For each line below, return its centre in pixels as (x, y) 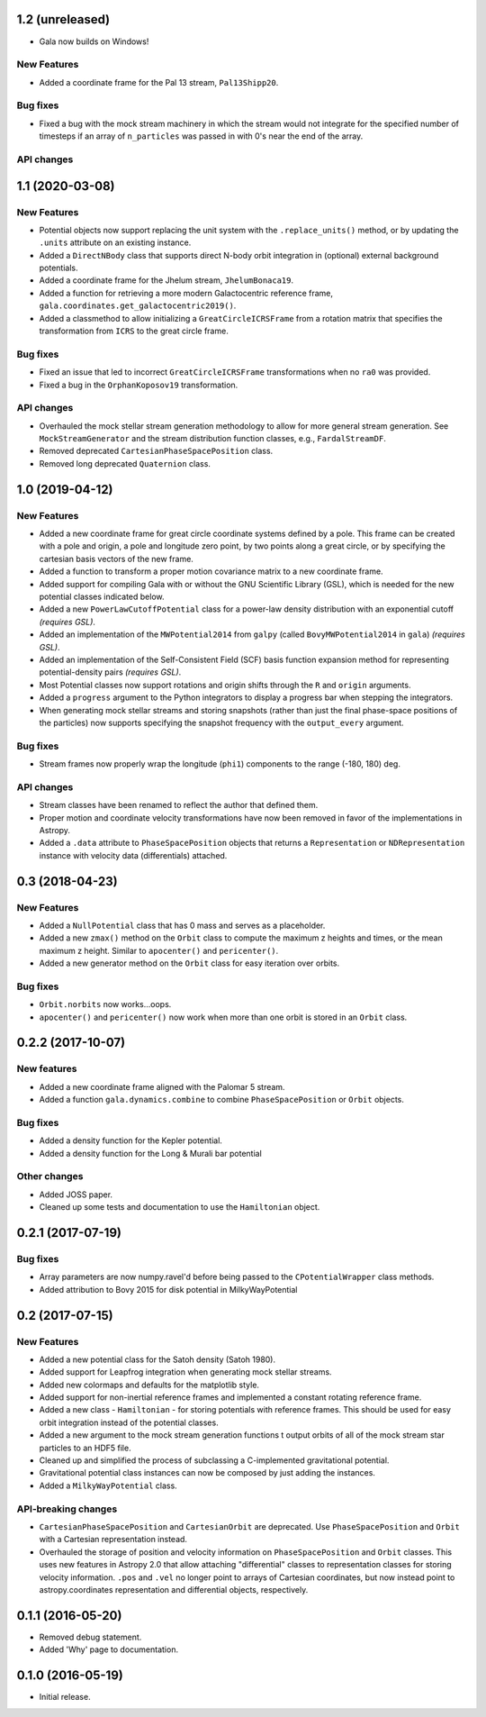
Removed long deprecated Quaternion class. (125, 463)
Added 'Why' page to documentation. (109, 1649)
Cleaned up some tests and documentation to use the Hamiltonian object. (180, 1207)
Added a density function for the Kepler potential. (130, 1140)
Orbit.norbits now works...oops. (105, 1004)
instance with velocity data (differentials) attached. (133, 855)
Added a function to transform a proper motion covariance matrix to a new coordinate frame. (211, 571)
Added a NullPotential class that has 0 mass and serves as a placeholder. (182, 925)
